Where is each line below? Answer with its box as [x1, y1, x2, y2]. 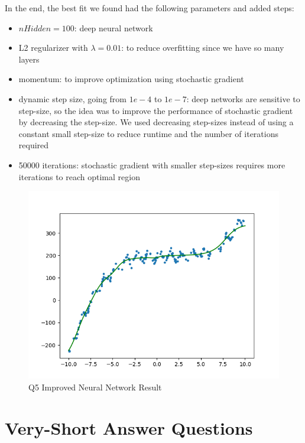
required [18, 139, 49, 151]
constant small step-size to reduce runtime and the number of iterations [18, 127, 278, 139]
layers [18, 53, 40, 65]
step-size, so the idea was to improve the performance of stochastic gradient [18, 104, 293, 116]
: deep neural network [74, 21, 153, 34]
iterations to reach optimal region [18, 170, 140, 183]
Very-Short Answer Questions [5, 415, 253, 439]
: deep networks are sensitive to [186, 92, 300, 105]
